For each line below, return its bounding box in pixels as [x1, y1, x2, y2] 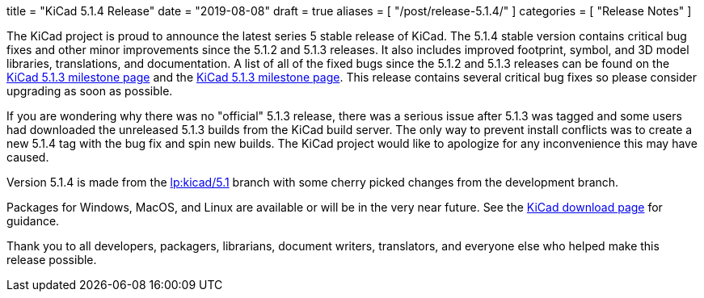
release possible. [6, 253, 97, 267]
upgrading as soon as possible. [6, 84, 173, 98]
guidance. [6, 214, 60, 228]
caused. [6, 150, 49, 164]
